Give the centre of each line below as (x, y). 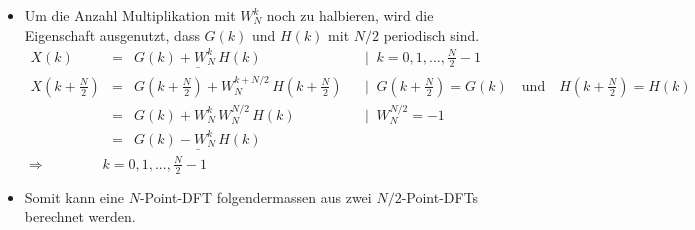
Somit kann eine (74, 196)
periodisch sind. (431, 34)
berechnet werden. (80, 216)
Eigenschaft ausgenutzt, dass (112, 34)
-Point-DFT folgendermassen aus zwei (255, 196)
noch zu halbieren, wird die (350, 15)
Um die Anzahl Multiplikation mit (130, 15)
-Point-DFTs (440, 196)
